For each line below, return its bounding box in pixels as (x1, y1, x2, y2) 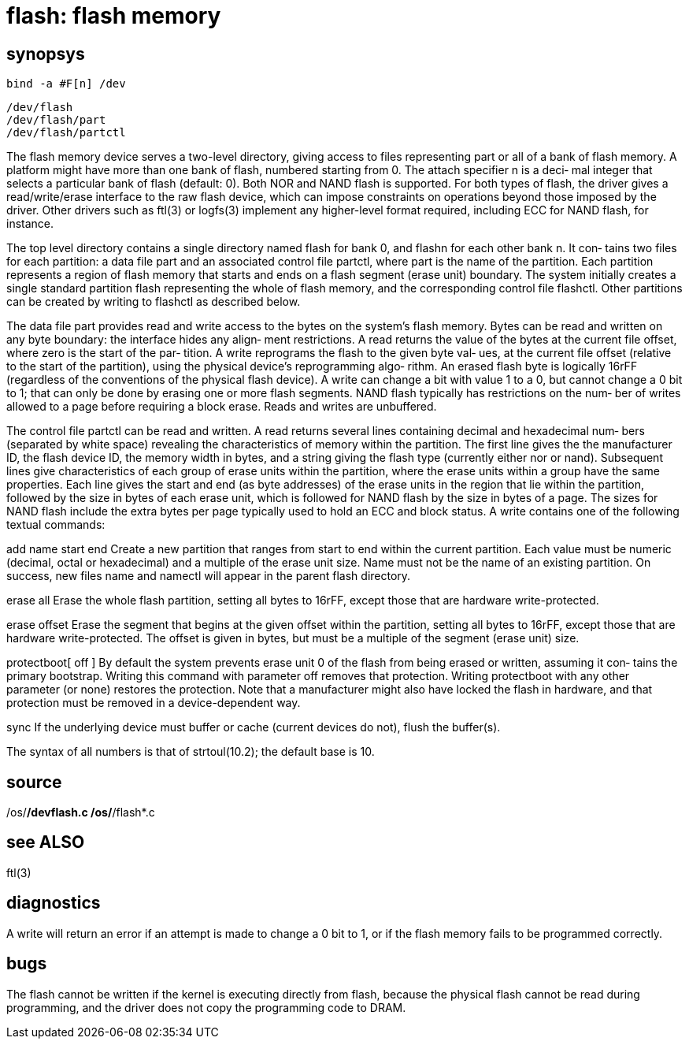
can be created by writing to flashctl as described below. (6, 295, 301, 309)
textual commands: (6, 518, 106, 532)
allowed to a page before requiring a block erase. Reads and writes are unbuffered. (6, 400, 437, 414)
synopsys (6, 43, 85, 64)
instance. (6, 217, 54, 231)
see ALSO (6, 832, 85, 853)
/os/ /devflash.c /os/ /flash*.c (6, 805, 155, 820)
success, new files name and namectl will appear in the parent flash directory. (6, 569, 411, 583)
